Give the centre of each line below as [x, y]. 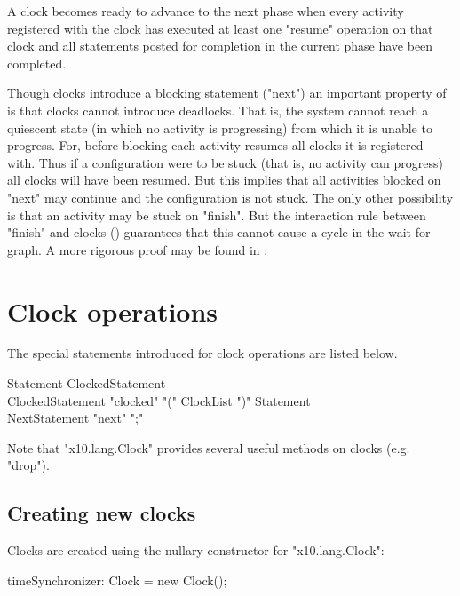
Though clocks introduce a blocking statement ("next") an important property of [227, 93]
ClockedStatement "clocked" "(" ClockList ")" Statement [159, 400]
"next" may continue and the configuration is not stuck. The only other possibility [230, 197]
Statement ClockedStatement [87, 383]
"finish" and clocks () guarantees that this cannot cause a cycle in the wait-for [219, 232]
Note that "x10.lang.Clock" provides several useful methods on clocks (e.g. [209, 447]
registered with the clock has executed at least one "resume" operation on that [220, 28]
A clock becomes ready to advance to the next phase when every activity [206, 11]
